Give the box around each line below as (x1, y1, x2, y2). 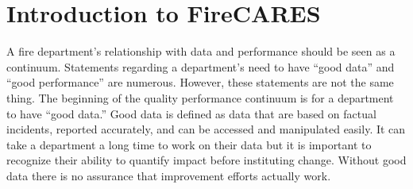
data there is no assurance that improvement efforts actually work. (6, 167, 331, 183)
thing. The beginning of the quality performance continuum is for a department (6, 89, 394, 106)
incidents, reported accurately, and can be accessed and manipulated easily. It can (6, 121, 406, 137)
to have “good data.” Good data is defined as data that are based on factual (6, 105, 376, 121)
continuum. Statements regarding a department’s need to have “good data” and (6, 58, 395, 75)
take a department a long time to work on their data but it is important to (6, 136, 372, 152)
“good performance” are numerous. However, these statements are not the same (6, 74, 394, 91)
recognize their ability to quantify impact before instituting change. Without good (6, 152, 407, 168)
